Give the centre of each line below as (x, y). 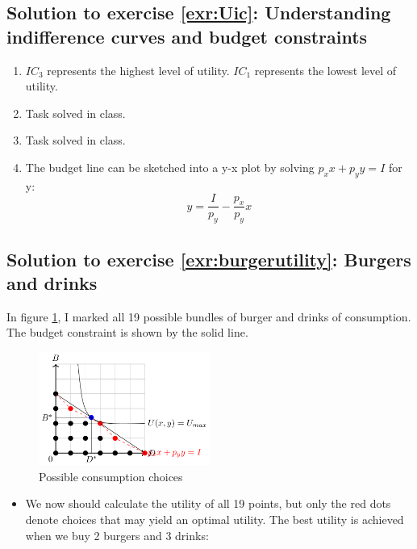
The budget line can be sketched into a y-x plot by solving (170, 167)
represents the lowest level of (325, 70)
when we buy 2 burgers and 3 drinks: (117, 535)
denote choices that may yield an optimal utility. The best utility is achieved (215, 520)
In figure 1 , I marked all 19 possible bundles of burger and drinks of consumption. (209, 316)
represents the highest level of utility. (138, 70)
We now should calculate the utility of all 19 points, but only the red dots (208, 503)
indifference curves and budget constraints (187, 36)
